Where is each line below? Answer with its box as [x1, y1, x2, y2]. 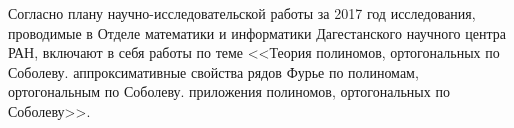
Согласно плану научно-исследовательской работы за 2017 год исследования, [8, 3, 476, 23]
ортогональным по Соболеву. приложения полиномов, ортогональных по [8, 81, 450, 102]
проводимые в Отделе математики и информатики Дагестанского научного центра [8, 22, 506, 43]
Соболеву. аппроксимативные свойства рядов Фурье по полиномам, [8, 61, 419, 82]
